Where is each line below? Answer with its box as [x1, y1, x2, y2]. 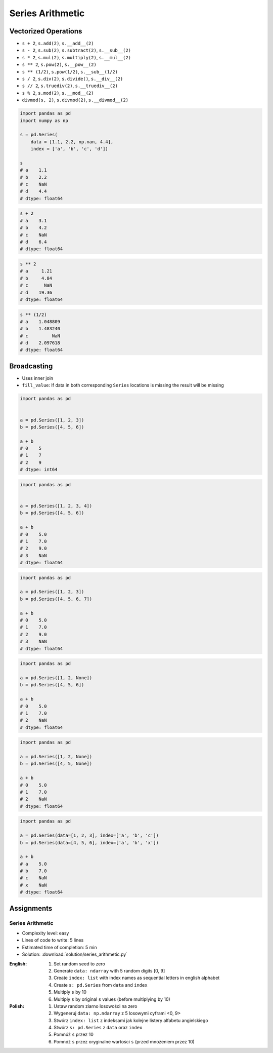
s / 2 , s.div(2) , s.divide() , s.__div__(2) [22, 76, 123, 82]
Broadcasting [9, 362, 53, 370]
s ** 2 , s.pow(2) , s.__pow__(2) [22, 61, 97, 68]
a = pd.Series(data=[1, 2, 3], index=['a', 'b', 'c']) [20, 833, 159, 838]
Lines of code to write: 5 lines [22, 937, 84, 943]
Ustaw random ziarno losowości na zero [54, 1003, 138, 1009]
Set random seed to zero [54, 960, 106, 967]
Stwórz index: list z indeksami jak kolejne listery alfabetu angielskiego [54, 1017, 208, 1023]
